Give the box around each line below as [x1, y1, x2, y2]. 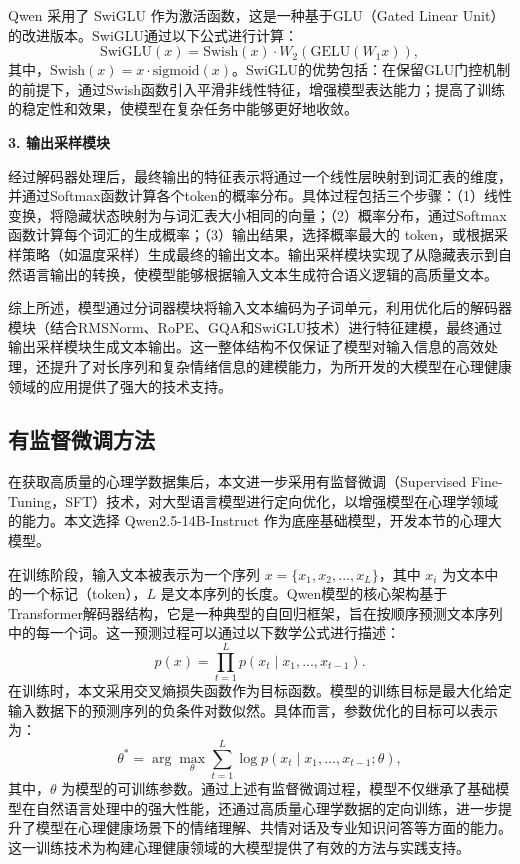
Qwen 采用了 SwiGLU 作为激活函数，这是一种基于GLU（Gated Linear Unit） [8, 5, 505, 25]
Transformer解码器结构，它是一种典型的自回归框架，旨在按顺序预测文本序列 [8, 602, 503, 623]
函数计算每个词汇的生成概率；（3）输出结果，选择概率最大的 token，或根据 [8, 224, 495, 245]
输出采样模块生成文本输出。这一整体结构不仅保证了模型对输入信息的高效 [8, 336, 484, 357]
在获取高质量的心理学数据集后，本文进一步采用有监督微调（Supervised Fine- [8, 471, 503, 492]
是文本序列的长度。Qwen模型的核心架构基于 [160, 583, 448, 604]
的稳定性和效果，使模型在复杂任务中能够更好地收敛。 [8, 98, 358, 119]
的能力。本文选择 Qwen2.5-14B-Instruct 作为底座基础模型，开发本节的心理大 [8, 510, 502, 531]
